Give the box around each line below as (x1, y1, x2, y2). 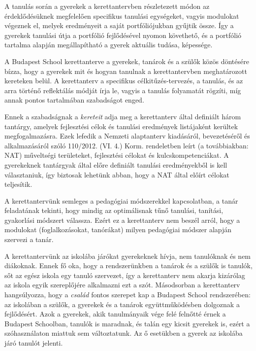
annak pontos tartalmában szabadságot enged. (4, 95, 144, 105)
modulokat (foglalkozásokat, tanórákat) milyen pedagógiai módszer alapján (4, 224, 232, 235)
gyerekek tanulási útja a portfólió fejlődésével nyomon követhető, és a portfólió (4, 30, 242, 40)
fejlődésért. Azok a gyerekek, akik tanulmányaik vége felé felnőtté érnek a (4, 309, 226, 319)
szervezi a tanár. (4, 234, 54, 245)
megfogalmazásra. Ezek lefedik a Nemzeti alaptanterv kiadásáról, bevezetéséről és (4, 131, 250, 141)
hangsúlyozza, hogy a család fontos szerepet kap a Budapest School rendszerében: (4, 289, 251, 300)
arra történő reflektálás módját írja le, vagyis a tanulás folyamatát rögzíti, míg (4, 85, 241, 95)
